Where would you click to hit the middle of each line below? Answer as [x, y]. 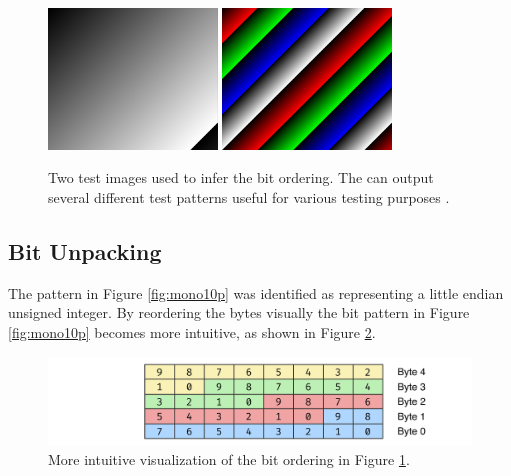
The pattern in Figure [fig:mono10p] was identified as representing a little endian [256, 292]
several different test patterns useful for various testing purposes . [249, 196]
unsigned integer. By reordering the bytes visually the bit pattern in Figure [239, 312]
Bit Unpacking [85, 250]
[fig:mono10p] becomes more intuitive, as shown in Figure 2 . [192, 331]
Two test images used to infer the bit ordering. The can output [241, 177]
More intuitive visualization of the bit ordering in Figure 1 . [229, 459]
